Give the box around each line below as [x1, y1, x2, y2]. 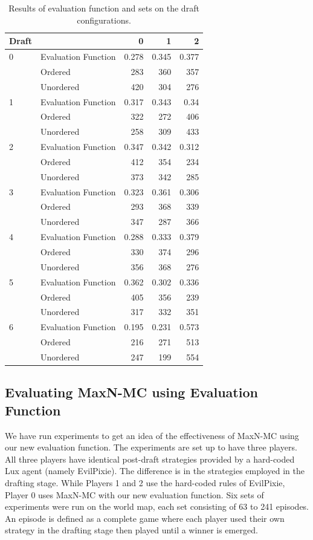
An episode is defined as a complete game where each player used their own [5, 512, 285, 524]
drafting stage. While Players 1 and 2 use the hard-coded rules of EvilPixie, [5, 476, 285, 489]
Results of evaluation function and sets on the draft [8, 2, 199, 14]
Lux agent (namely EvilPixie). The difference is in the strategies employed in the [5, 464, 305, 477]
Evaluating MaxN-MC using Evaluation [5, 383, 258, 402]
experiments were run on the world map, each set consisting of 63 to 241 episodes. [5, 500, 309, 513]
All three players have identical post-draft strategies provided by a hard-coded [5, 452, 295, 465]
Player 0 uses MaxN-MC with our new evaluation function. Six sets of [5, 488, 264, 501]
